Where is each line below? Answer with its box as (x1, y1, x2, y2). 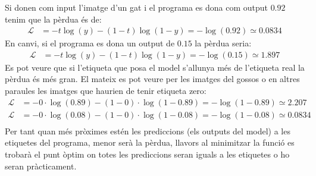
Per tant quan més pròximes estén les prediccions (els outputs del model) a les (5, 124, 290, 137)
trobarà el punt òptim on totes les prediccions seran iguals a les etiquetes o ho (5, 147, 290, 160)
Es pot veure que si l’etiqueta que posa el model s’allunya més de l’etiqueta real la (5, 61, 305, 73)
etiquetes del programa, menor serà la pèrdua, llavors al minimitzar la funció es (5, 136, 295, 149)
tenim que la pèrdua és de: (5, 12, 102, 25)
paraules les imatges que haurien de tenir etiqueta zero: (5, 84, 207, 97)
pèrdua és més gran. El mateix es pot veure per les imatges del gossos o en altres (5, 73, 300, 85)
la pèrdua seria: (195, 37, 252, 49)
